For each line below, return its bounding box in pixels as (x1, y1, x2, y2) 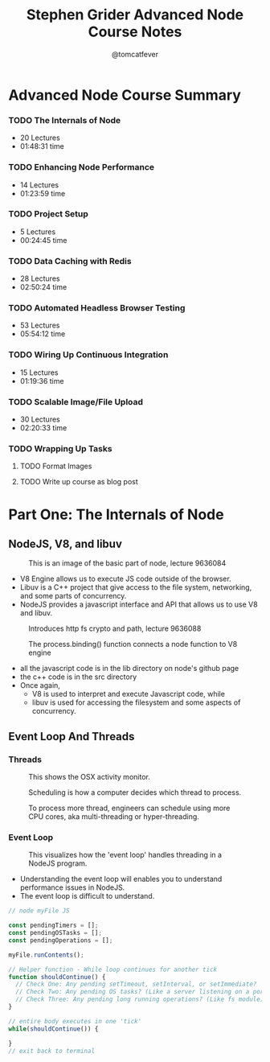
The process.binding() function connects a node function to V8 (28, 640, 238, 649)
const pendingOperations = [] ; (8, 936, 113, 945)
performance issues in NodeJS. (19, 883, 125, 892)
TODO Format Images (19, 461, 92, 471)
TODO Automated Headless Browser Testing (8, 303, 186, 314)
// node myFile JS (8, 907, 70, 915)
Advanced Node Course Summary (8, 86, 241, 104)
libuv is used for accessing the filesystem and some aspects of (31, 698, 241, 707)
